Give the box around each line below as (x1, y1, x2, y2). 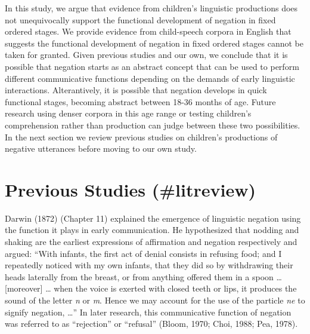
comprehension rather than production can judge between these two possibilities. (5, 118, 300, 131)
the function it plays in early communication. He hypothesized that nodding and (5, 223, 299, 236)
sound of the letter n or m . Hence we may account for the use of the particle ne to (5, 294, 305, 306)
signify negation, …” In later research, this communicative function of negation (5, 305, 292, 318)
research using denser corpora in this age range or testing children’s (5, 107, 252, 119)
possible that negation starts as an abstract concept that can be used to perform (5, 60, 299, 72)
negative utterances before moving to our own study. (5, 142, 197, 155)
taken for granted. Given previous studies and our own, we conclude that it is (5, 48, 288, 61)
